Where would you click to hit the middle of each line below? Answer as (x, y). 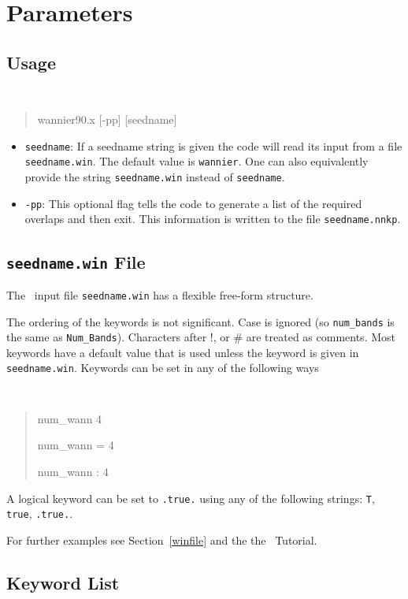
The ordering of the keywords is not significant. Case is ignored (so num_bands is (200, 321)
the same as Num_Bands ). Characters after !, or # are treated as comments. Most (201, 337)
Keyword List (63, 582)
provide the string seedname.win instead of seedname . (155, 177)
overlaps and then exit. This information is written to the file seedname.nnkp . (213, 219)
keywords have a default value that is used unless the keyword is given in (183, 352)
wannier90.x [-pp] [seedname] (107, 119)
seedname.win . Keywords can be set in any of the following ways (163, 368)
